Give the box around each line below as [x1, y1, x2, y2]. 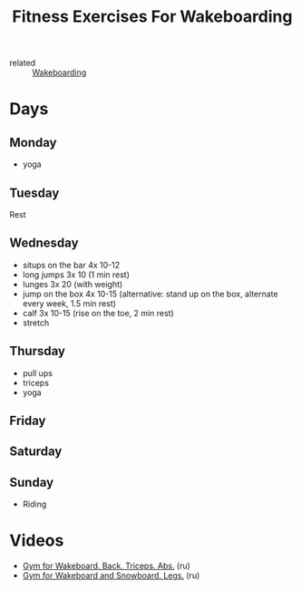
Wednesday [9, 236, 79, 251]
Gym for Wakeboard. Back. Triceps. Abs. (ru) [22, 560, 190, 572]
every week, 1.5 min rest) [22, 297, 116, 309]
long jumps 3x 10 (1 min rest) [22, 269, 130, 280]
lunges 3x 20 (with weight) [22, 278, 123, 289]
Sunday [9, 474, 54, 490]
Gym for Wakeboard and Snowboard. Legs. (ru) [22, 570, 200, 581]
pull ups [22, 367, 53, 378]
